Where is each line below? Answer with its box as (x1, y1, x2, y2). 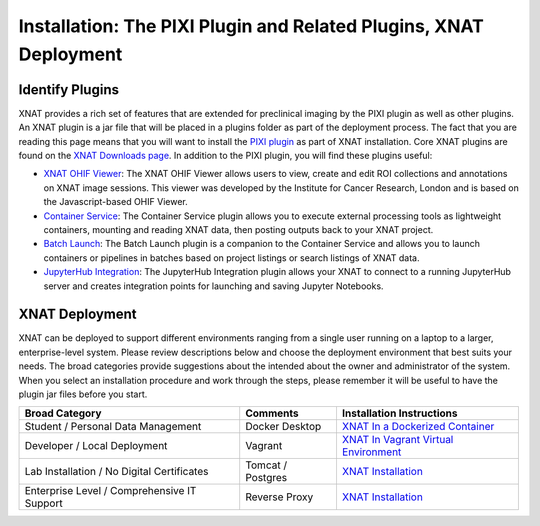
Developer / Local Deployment (24, 439, 168, 453)
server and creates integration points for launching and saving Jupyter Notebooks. (43, 280, 384, 292)
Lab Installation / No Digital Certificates (24, 465, 209, 479)
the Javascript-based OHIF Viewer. (43, 196, 189, 208)
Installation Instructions (341, 406, 458, 420)
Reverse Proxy (245, 490, 314, 504)
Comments (245, 406, 299, 420)
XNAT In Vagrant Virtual (341, 433, 454, 447)
